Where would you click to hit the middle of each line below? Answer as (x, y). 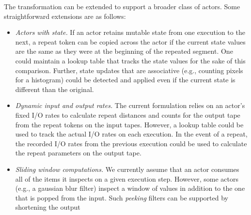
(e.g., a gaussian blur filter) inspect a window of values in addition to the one (130, 188)
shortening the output (48, 207)
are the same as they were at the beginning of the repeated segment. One (124, 51)
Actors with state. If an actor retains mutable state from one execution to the (130, 32)
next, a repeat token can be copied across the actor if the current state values (130, 41)
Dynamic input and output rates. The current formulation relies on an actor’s (130, 105)
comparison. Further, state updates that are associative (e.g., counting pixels (129, 70)
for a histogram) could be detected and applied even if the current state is (125, 80)
